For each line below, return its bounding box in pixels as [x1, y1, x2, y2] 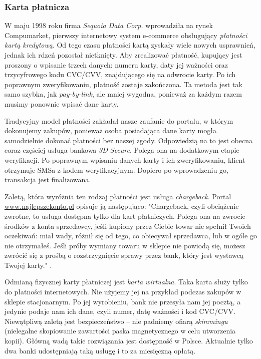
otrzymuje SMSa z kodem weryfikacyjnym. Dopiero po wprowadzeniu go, [5, 164, 228, 175]
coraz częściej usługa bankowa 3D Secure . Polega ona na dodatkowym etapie [5, 145, 239, 155]
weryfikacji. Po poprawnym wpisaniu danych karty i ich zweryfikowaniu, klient [5, 154, 245, 165]
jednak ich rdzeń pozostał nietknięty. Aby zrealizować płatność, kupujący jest [5, 50, 242, 60]
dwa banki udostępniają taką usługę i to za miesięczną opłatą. [5, 345, 196, 355]
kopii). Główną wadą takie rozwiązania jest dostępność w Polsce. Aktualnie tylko [5, 335, 253, 346]
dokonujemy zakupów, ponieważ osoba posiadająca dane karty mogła [5, 125, 216, 136]
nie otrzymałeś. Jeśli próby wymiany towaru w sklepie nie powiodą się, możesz [5, 240, 245, 250]
